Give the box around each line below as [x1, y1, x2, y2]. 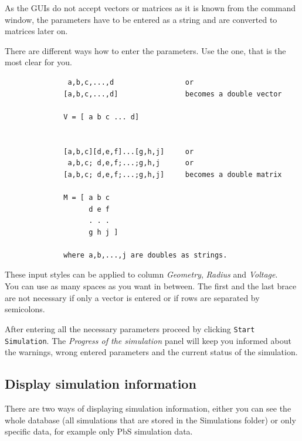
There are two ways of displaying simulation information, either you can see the [5, 402, 291, 414]
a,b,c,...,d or [67, 78, 194, 86]
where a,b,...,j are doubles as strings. [63, 250, 228, 259]
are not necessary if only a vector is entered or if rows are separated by [5, 291, 260, 303]
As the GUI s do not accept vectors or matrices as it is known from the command [5, 2, 296, 14]
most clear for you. [5, 56, 72, 68]
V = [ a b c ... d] [63, 112, 140, 121]
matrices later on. [5, 25, 68, 37]
